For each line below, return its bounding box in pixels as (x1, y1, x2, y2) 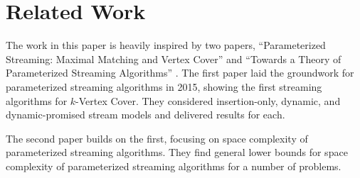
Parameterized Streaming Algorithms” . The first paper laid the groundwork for (6, 65, 354, 80)
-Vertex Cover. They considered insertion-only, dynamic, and (75, 93, 341, 108)
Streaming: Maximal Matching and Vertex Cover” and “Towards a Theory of (6, 51, 342, 66)
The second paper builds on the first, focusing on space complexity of (6, 130, 308, 145)
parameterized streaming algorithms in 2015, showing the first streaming (6, 79, 322, 94)
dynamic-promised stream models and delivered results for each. (6, 107, 285, 122)
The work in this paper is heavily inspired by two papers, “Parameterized (6, 38, 326, 52)
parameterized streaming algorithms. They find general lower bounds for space (6, 145, 348, 160)
